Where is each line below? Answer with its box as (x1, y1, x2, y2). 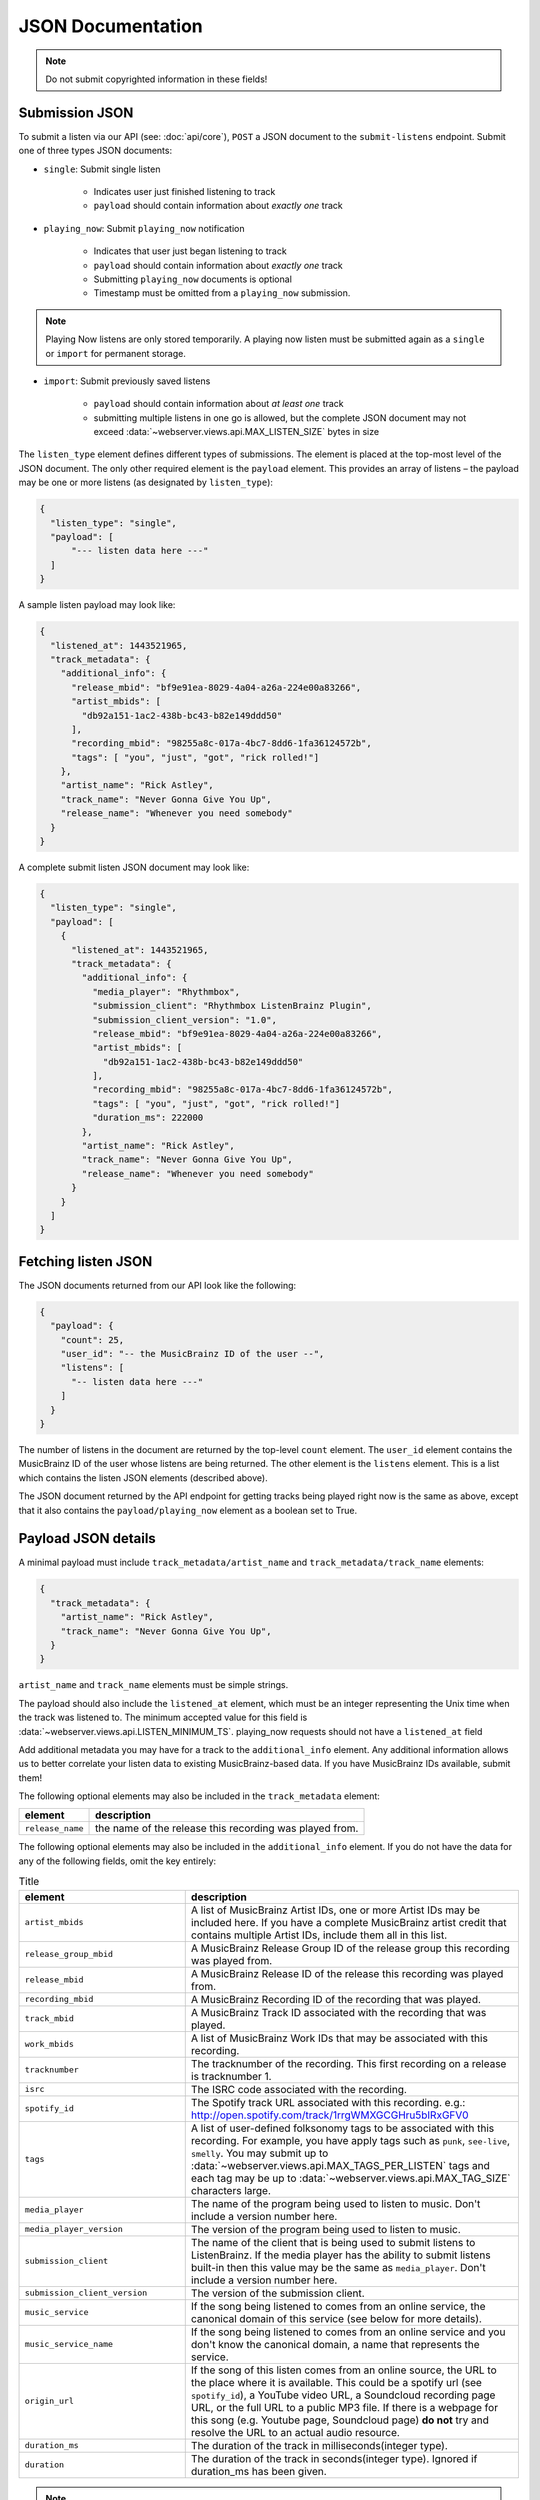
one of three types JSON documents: (18, 145, 173, 157)
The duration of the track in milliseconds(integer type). (190, 2438, 449, 2452)
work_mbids (24, 2039, 75, 2050)
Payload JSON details (18, 1530, 157, 1547)
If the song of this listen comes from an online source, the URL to (190, 2363, 497, 2377)
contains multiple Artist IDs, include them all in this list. (190, 1928, 448, 1942)
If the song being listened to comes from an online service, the (190, 2299, 486, 2313)
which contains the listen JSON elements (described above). (18, 1471, 269, 1484)
